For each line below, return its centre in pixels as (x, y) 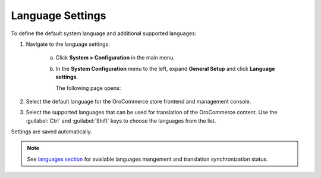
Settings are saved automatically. (51, 132)
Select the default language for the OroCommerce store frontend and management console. (139, 101)
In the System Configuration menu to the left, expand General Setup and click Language (166, 68)
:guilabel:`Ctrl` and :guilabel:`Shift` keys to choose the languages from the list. (121, 121)
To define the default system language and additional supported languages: (104, 33)
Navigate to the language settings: (68, 44)
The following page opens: (88, 88)
